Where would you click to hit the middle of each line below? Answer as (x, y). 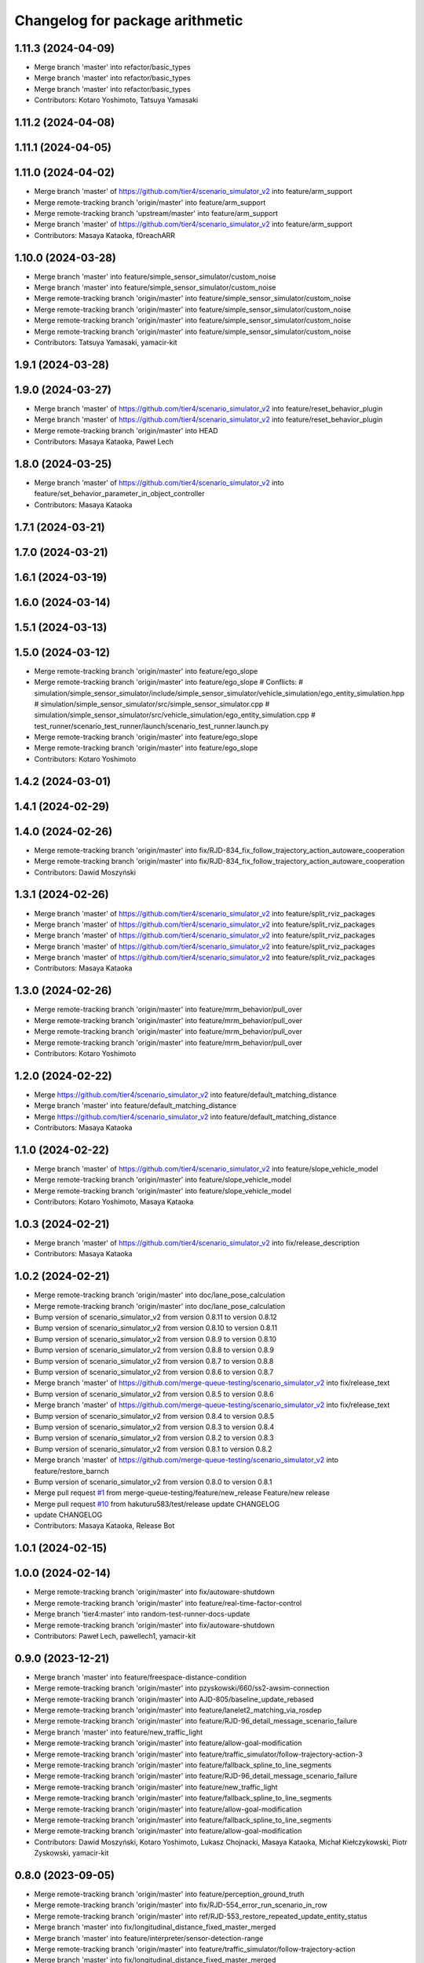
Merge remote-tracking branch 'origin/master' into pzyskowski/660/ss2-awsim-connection (182, 1688)
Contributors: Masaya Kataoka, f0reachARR (105, 235)
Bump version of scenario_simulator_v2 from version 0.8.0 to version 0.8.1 (153, 1482)
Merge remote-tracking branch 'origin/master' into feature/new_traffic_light (156, 1787)
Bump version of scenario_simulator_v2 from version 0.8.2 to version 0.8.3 (154, 1438)
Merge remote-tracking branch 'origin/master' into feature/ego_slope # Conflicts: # (169, 682)
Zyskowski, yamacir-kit (71, 1853)
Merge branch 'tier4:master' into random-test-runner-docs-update (142, 1614)
